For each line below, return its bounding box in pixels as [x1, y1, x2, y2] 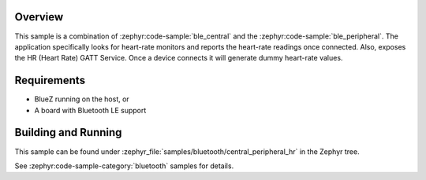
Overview [14, 10, 64, 24]
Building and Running [14, 126, 122, 139]
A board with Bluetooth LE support [34, 105, 147, 115]
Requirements [14, 74, 86, 87]
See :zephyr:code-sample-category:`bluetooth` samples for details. [14, 161, 234, 171]
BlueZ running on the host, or [34, 94, 129, 104]
